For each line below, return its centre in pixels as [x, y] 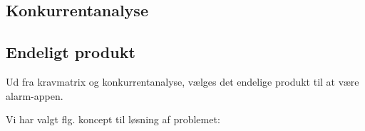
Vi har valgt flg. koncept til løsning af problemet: [113, 119]
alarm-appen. [35, 95]
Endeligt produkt [71, 52]
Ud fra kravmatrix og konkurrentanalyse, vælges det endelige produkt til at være [182, 81]
